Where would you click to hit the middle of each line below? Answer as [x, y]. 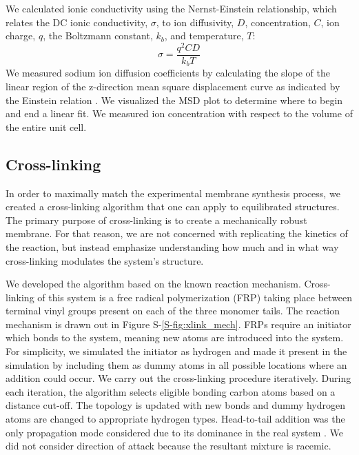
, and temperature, [204, 36]
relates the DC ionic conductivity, [77, 22]
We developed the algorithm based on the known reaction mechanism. [153, 284]
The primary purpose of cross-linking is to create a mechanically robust [156, 220]
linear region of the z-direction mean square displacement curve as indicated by [173, 86]
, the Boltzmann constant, [98, 36]
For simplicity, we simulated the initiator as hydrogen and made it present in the [176, 351]
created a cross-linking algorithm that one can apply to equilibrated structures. [173, 206]
